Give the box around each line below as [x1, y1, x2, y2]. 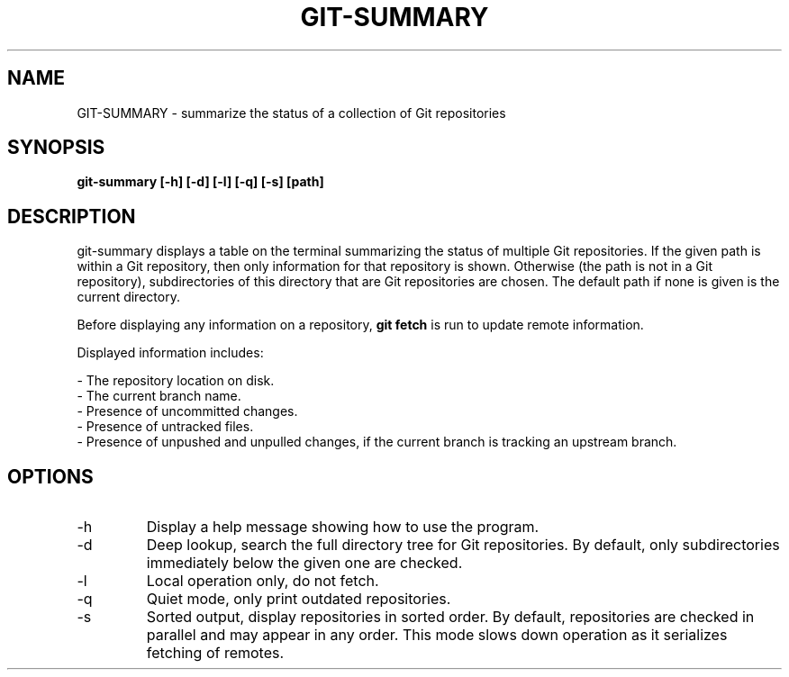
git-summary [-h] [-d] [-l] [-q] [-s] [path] [77, 174, 324, 190]
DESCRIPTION [7, 204, 136, 228]
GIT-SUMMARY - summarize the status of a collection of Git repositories [77, 104, 506, 121]
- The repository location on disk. [77, 373, 275, 389]
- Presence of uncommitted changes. [77, 403, 298, 420]
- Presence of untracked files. [77, 419, 254, 435]
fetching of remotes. [146, 644, 285, 663]
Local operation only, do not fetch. [146, 572, 379, 591]
